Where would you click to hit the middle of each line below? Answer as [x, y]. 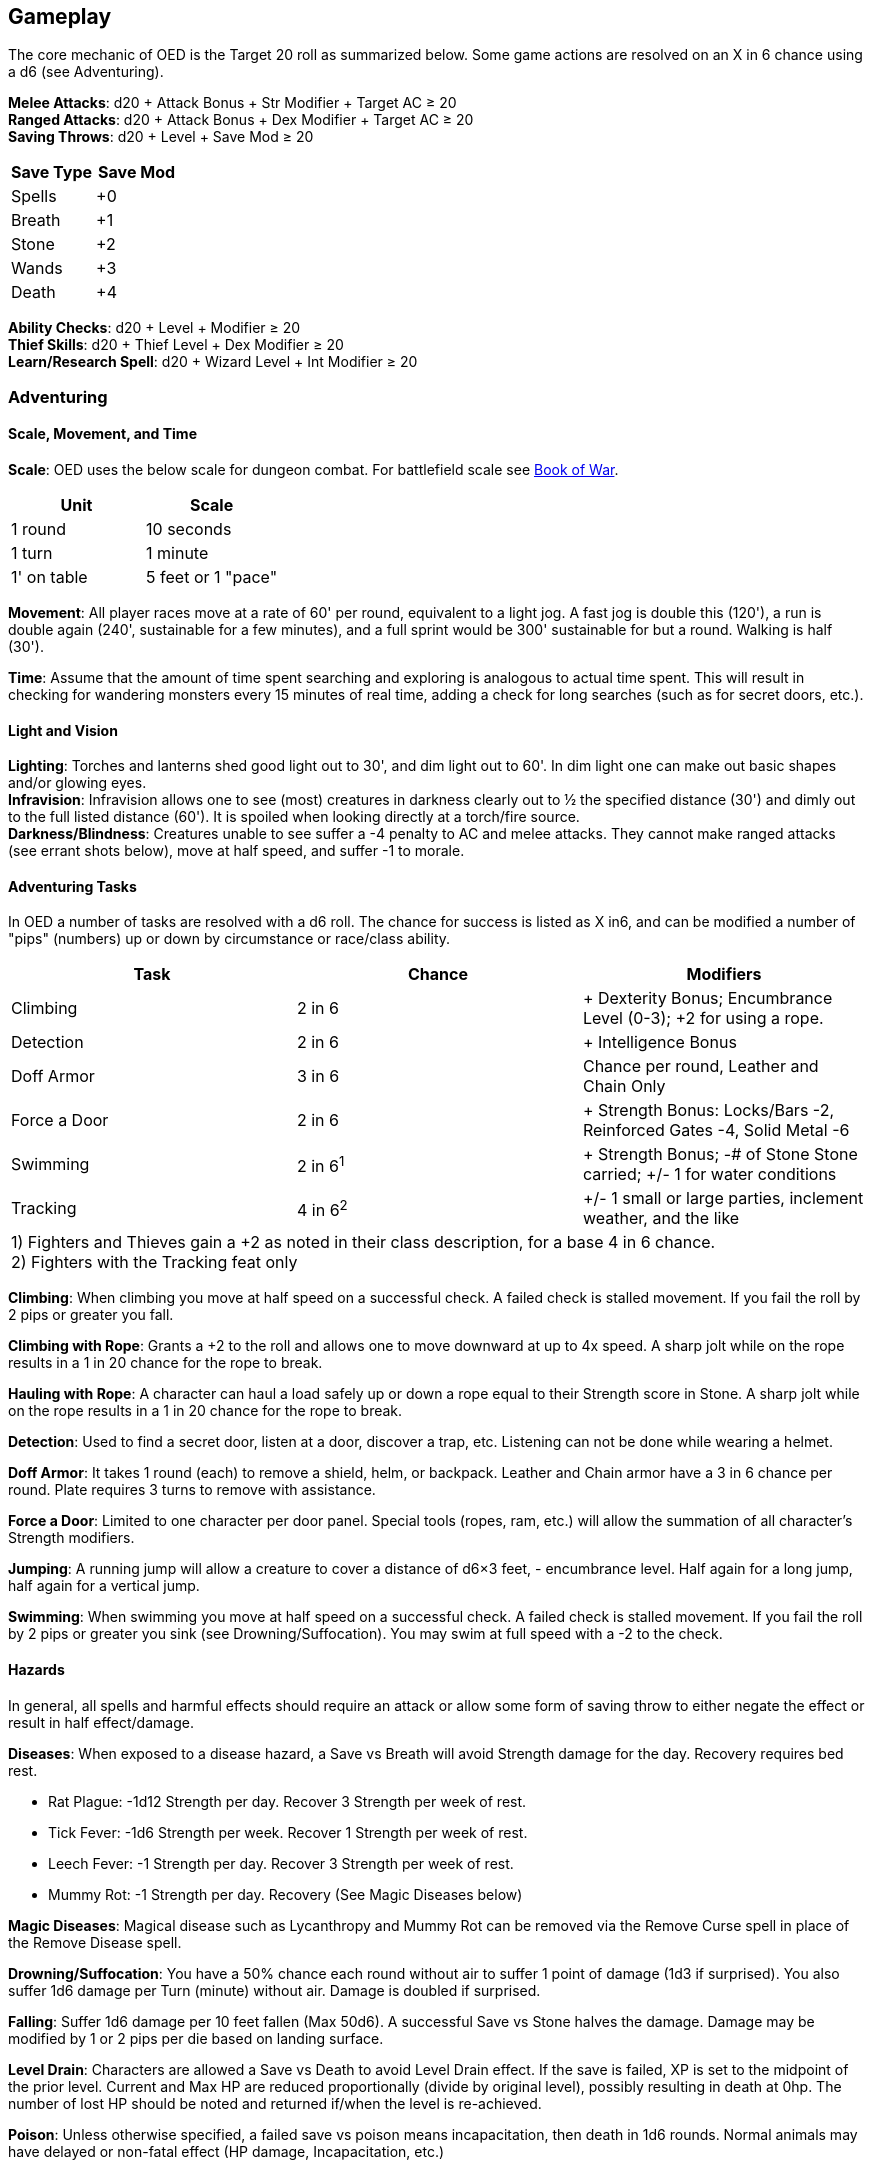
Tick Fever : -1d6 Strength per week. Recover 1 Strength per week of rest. [288, 1832]
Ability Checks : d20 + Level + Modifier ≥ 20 [154, 328]
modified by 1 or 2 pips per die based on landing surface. [196, 2038]
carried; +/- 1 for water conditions [709, 1174]
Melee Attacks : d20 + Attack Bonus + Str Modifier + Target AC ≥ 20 [232, 103]
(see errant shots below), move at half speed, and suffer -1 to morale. [236, 851]
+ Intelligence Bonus [659, 1042]
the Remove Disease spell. [95, 1942]
